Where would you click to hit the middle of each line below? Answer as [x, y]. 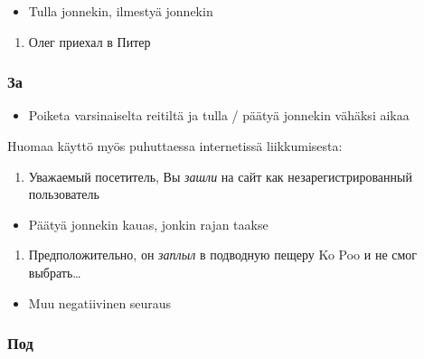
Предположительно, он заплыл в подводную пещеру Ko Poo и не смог [223, 255]
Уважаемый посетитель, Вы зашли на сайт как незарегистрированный [220, 176]
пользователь [64, 194]
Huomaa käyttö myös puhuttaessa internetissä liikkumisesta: [175, 146]
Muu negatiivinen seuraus [100, 302]
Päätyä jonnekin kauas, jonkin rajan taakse [148, 224]
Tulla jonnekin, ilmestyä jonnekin [121, 11]
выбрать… [55, 272]
